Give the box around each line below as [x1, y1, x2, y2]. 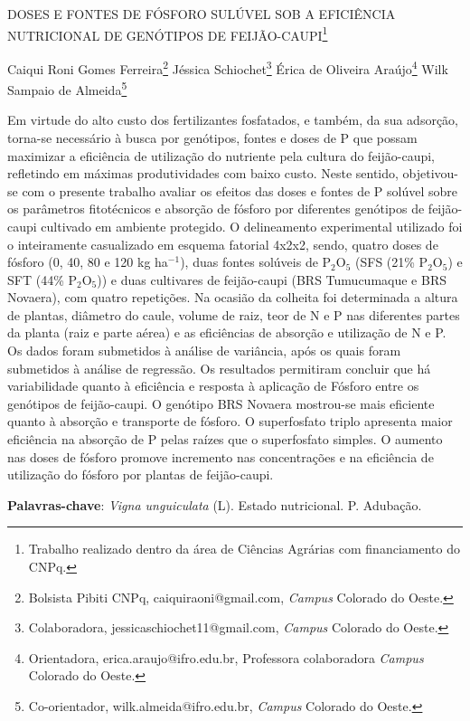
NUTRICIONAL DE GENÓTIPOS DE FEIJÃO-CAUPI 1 [7, 23, 328, 44]
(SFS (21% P [355, 252, 428, 271]
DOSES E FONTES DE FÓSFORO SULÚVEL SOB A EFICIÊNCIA [7, 5, 396, 23]
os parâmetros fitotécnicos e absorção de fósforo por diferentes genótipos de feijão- [7, 199, 463, 218]
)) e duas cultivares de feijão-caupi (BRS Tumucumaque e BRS [97, 270, 447, 289]
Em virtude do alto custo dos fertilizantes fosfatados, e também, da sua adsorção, [7, 110, 458, 129]
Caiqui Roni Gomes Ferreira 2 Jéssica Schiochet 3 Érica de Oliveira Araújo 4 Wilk [7, 56, 448, 78]
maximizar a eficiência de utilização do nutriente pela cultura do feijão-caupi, [7, 146, 436, 165]
